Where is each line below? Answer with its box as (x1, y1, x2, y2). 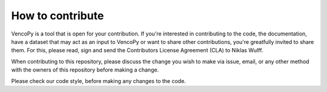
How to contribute (11, 9, 104, 22)
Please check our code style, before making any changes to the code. (11, 77, 186, 84)
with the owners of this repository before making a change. (11, 66, 159, 73)
